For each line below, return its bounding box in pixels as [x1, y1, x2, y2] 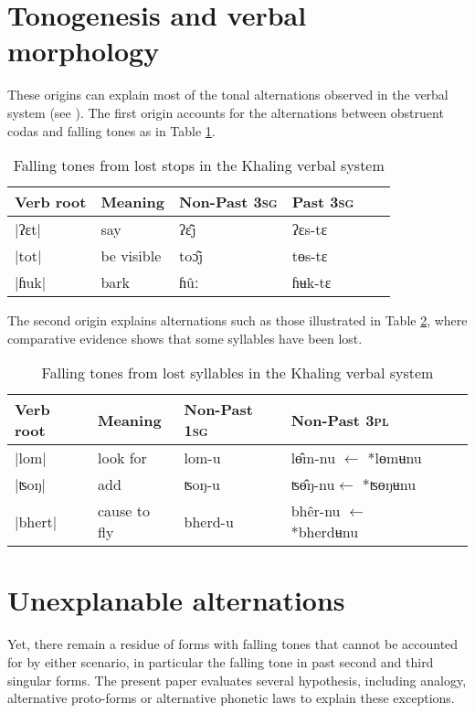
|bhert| [15, 510, 58, 532]
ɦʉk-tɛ [291, 271, 332, 293]
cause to [97, 500, 150, 522]
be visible [100, 245, 162, 267]
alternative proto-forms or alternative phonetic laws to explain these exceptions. [7, 688, 455, 708]
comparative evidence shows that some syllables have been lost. [7, 328, 363, 347]
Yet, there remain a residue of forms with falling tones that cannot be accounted [7, 634, 459, 654]
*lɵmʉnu [367, 447, 422, 469]
